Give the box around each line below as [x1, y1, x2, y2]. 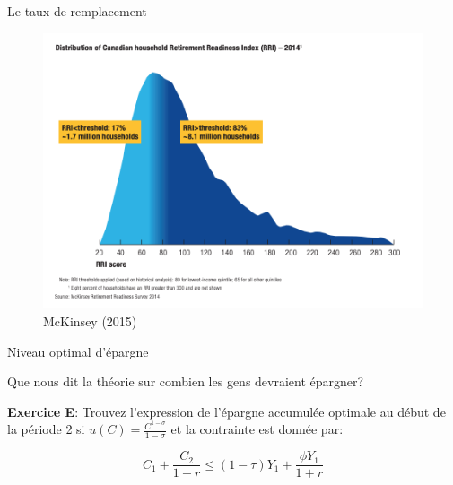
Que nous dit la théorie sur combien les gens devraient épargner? [7, 372, 364, 391]
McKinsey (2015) [43, 311, 137, 330]
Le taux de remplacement [7, 2, 147, 20]
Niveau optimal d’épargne [7, 342, 149, 360]
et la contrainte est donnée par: [170, 420, 344, 438]
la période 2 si [7, 420, 85, 438]
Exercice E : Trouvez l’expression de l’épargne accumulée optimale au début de [7, 402, 446, 420]
